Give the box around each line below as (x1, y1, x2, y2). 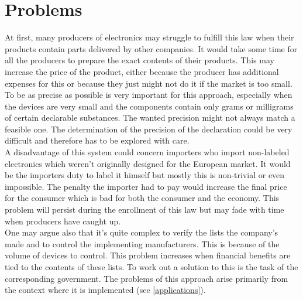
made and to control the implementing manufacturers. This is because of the (5, 237, 280, 250)
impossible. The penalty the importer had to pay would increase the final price (5, 180, 287, 192)
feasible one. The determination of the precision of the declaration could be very (5, 122, 292, 135)
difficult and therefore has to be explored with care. (5, 134, 190, 146)
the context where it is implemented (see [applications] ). (5, 284, 206, 296)
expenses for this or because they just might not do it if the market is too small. (5, 77, 292, 89)
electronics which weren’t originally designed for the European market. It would (5, 157, 291, 169)
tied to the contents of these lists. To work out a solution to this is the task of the (5, 261, 298, 272)
